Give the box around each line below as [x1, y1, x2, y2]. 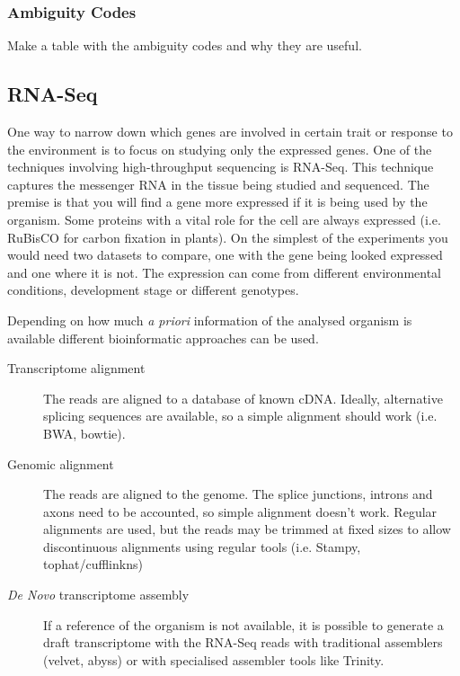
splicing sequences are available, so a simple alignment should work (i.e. [43, 406, 438, 425]
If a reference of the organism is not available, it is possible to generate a [43, 615, 444, 634]
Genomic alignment [7, 454, 114, 473]
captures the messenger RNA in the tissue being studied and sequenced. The [7, 174, 429, 193]
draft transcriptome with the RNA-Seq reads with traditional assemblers [43, 633, 443, 652]
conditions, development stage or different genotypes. [7, 280, 299, 299]
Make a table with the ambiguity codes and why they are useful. [7, 36, 362, 55]
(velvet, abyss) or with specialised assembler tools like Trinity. [43, 650, 385, 669]
